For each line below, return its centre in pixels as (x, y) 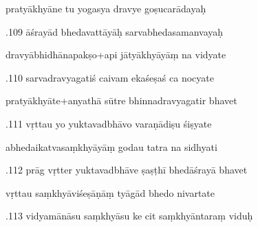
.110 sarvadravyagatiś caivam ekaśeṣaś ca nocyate (110, 77)
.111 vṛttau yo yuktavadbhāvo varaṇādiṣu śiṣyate (109, 123)
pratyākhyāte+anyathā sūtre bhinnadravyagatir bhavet (121, 100)
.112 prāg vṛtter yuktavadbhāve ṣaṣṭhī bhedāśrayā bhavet (127, 170)
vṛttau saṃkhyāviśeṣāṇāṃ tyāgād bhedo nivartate (110, 192)
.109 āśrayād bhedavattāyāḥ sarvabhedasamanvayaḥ (115, 31)
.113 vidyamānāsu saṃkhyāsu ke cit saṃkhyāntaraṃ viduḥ (129, 216)
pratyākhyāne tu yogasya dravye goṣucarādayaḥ (106, 8)
